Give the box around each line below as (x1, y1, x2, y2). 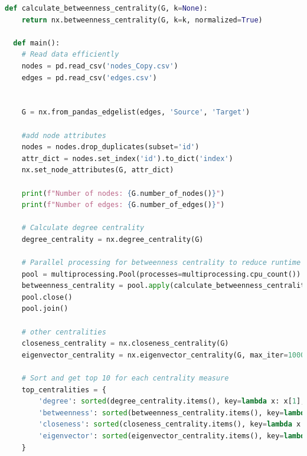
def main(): (13, 38, 60, 47)
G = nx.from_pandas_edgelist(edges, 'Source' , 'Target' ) (21, 108, 250, 117)
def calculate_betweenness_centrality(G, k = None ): (5, 4, 208, 12)
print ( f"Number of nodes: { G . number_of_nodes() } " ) (21, 189, 225, 198)
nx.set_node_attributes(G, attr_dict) (21, 166, 174, 175)
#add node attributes (21, 131, 106, 140)
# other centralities (21, 327, 106, 336)
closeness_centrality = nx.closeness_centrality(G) (21, 339, 229, 348)
